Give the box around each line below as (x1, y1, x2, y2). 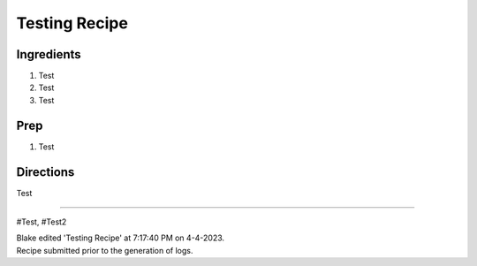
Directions (16, 164, 75, 179)
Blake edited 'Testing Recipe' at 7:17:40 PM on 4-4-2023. (16, 232, 225, 243)
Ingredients (16, 47, 81, 62)
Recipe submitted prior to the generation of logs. (16, 245, 193, 255)
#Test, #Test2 (16, 217, 67, 227)
